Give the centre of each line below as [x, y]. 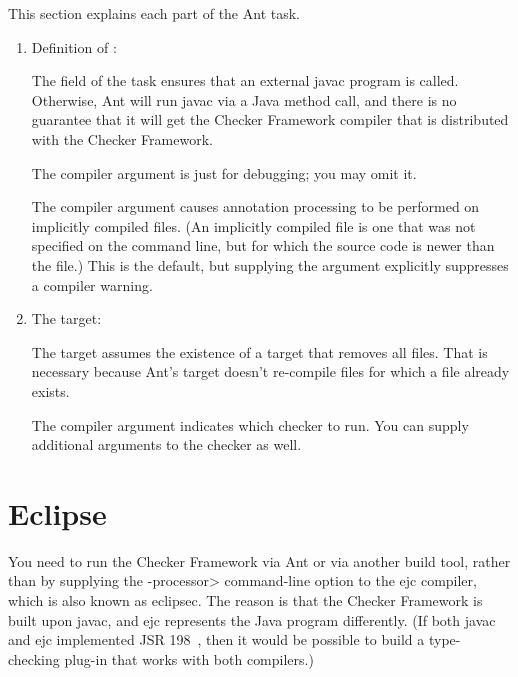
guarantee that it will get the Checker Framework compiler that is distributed [270, 119]
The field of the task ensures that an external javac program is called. [245, 80]
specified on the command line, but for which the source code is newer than [263, 245]
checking [34, 658]
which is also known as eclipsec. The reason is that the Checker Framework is [245, 600]
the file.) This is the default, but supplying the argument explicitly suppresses [270, 264]
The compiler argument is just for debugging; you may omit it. [224, 172]
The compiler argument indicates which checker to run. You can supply [250, 424]
